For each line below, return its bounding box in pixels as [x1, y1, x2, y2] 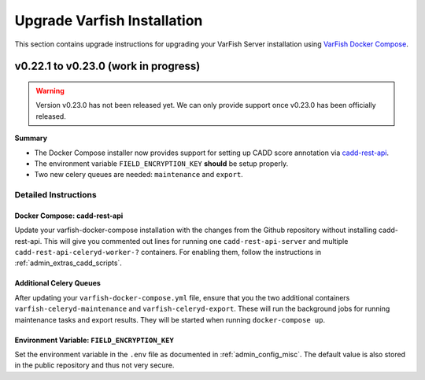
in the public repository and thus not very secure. [14, 360, 175, 370]
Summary [14, 134, 47, 143]
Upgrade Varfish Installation [14, 12, 203, 29]
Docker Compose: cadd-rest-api [14, 211, 124, 220]
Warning [35, 86, 65, 95]
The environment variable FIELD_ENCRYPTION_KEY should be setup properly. [34, 158, 289, 168]
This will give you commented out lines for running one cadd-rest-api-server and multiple [43, 236, 349, 245]
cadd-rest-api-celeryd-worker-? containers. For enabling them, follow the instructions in [14, 248, 322, 257]
